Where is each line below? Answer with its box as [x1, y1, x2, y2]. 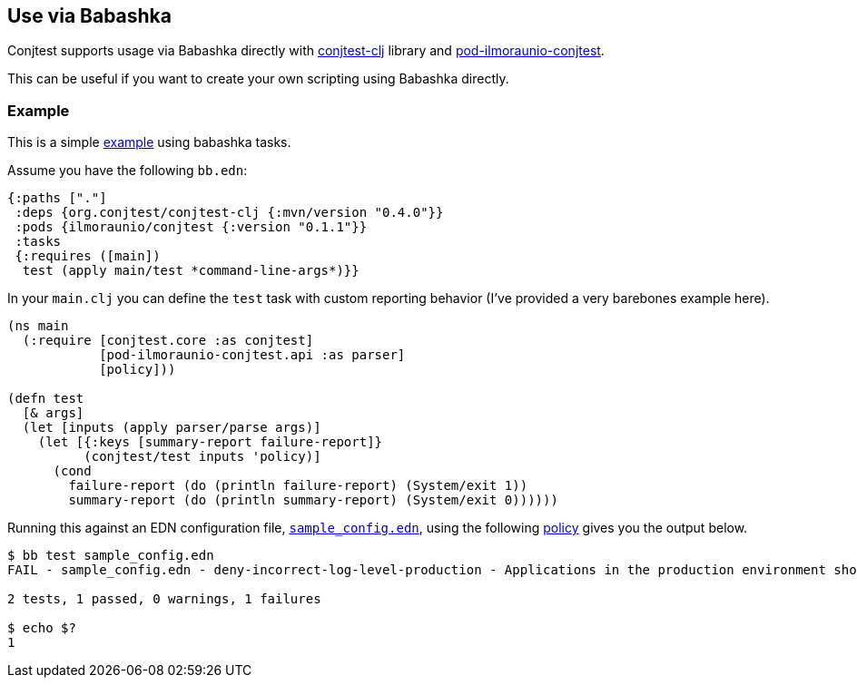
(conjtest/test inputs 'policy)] [84, 449, 321, 465]
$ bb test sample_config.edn [7, 548, 214, 563]
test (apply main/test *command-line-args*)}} [22, 263, 360, 279]
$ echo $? [7, 621, 76, 636]
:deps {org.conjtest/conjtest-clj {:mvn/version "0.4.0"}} [15, 205, 444, 220]
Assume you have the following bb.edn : [7, 162, 248, 179]
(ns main [7, 318, 69, 334]
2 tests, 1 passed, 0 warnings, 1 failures [7, 592, 321, 607]
